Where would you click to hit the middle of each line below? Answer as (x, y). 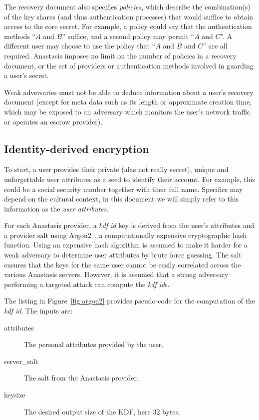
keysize (15, 395)
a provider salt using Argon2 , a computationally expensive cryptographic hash (126, 235)
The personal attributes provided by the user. (94, 344)
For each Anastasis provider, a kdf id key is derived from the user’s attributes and (129, 225)
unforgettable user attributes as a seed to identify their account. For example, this (130, 179)
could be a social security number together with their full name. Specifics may (124, 189)
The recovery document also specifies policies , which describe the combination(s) (127, 6)
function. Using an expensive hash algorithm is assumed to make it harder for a (126, 245)
